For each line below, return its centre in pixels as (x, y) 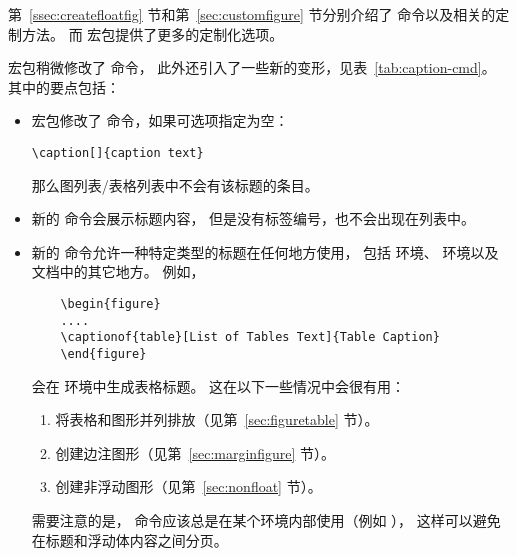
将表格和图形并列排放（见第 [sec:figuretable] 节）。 (217, 419)
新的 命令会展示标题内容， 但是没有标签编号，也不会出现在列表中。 (253, 218)
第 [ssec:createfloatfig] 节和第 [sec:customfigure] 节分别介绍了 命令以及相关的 (252, 14)
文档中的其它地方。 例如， (118, 271)
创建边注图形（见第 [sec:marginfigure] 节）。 (195, 452)
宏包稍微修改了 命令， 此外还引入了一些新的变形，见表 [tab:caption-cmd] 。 (252, 67)
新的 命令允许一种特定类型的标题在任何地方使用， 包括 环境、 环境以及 (265, 251)
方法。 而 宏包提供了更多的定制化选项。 (152, 33)
